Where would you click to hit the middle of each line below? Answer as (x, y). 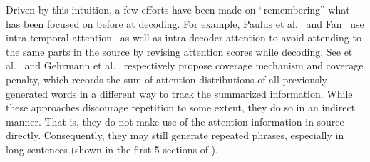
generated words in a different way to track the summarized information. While (179, 93)
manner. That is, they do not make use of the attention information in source (175, 121)
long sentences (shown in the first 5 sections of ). (112, 149)
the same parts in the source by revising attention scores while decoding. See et (179, 51)
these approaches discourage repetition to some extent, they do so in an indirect (181, 107)
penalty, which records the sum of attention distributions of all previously (166, 79)
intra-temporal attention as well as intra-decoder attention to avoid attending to (184, 37)
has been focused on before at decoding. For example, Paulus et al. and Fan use (185, 23)
